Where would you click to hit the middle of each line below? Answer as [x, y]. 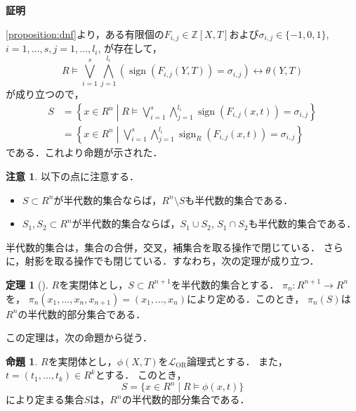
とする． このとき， [141, 375]
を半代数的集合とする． [225, 284]
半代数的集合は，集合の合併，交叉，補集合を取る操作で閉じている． [163, 247]
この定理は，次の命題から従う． [79, 337]
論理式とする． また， [237, 361]
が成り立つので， [45, 94]
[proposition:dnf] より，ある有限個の [85, 33]
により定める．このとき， [245, 298]
